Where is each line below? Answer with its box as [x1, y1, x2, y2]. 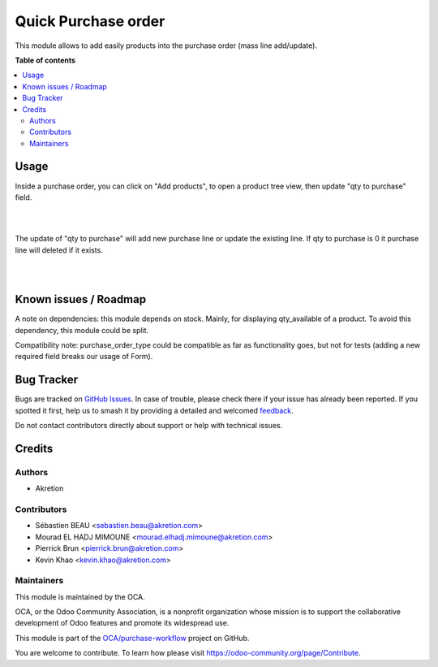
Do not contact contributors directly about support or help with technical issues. [15, 421, 283, 431]
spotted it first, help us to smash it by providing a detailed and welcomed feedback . [15, 405, 294, 415]
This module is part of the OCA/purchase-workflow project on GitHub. [15, 633, 250, 643]
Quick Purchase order [15, 12, 165, 30]
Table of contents [15, 55, 76, 65]
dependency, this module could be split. [15, 325, 149, 335]
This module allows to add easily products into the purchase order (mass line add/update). [15, 41, 318, 50]
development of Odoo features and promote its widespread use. [15, 618, 230, 628]
